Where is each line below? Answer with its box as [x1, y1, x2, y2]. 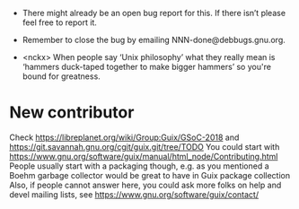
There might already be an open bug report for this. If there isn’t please [22, 8, 286, 18]
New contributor [9, 102, 135, 123]
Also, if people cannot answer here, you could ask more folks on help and [9, 179, 282, 190]
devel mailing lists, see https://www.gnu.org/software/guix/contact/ [9, 188, 259, 200]
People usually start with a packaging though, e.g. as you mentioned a [9, 161, 269, 171]
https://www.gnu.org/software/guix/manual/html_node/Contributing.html [9, 151, 278, 161]
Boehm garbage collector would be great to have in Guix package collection [9, 170, 290, 180]
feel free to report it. [22, 17, 97, 28]
